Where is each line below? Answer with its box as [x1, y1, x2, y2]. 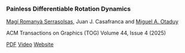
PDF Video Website [6, 41, 54, 48]
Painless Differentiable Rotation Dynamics [6, 5, 131, 13]
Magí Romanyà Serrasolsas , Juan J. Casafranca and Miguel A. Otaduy [6, 18, 179, 25]
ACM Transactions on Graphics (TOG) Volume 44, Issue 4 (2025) [6, 29, 166, 37]
